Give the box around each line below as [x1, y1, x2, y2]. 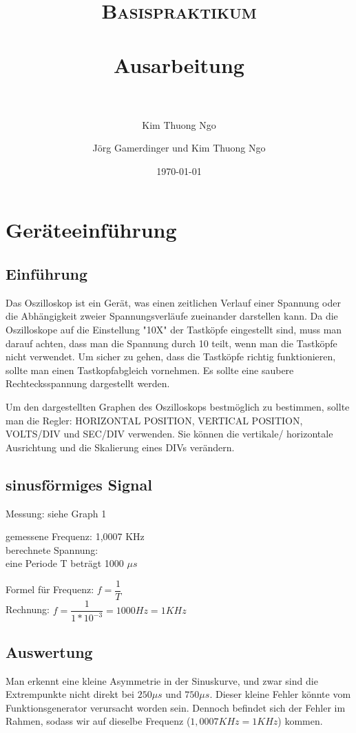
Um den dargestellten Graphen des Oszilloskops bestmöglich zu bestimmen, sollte [6, 400, 350, 414]
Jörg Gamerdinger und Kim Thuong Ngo [92, 141, 266, 155]
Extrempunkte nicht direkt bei [6, 687, 134, 701]
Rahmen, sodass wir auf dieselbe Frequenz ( [6, 714, 191, 728]
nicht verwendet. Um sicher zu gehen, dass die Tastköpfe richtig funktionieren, [6, 349, 336, 364]
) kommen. [278, 714, 323, 728]
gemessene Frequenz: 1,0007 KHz [6, 529, 145, 544]
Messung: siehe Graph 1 [6, 506, 107, 520]
